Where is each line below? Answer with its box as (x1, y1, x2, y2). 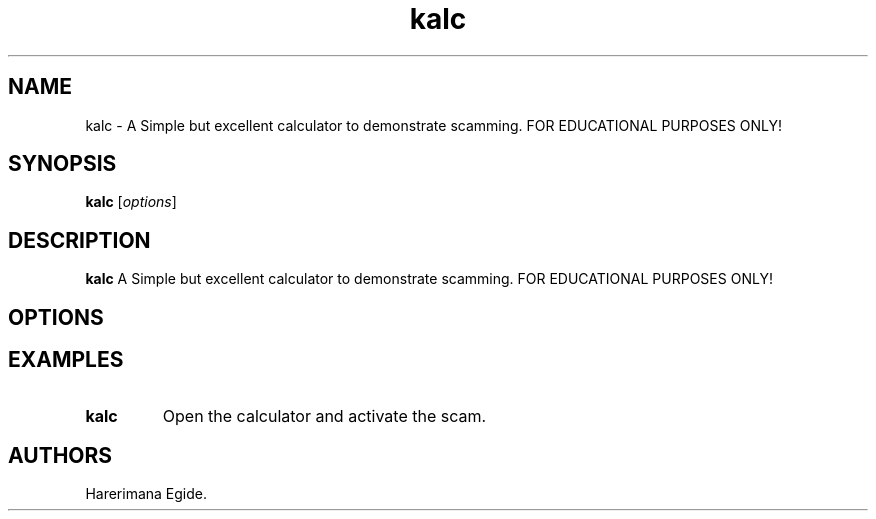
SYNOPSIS (8, 151, 117, 177)
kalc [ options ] (85, 193, 177, 211)
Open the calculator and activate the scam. (162, 405, 487, 426)
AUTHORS (8, 442, 113, 468)
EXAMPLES (8, 347, 124, 373)
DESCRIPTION (8, 227, 151, 253)
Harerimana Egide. (85, 485, 208, 503)
